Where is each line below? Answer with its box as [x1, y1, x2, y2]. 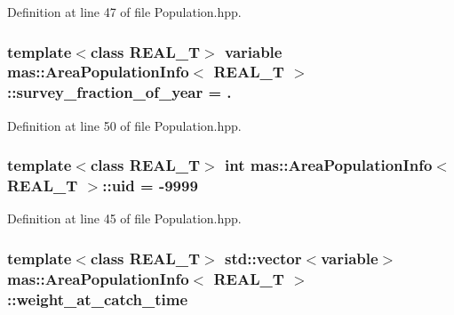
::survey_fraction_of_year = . [7, 81, 232, 103]
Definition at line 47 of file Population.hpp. [7, 3, 242, 20]
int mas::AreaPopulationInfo [225, 154, 433, 176]
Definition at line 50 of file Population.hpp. [7, 116, 242, 134]
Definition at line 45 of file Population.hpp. [7, 209, 242, 228]
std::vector [225, 246, 302, 269]
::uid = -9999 [102, 174, 198, 197]
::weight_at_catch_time [7, 287, 188, 310]
